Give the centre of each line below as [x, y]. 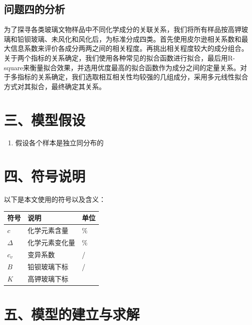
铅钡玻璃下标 [48, 266]
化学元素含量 [48, 230]
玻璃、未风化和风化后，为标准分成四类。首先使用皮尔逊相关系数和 [136, 39]
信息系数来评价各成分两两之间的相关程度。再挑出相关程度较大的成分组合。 [129, 48]
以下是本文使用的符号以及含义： [55, 199]
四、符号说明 [45, 176]
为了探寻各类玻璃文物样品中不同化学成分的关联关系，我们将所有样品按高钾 [123, 29]
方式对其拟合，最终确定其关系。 [55, 86]
